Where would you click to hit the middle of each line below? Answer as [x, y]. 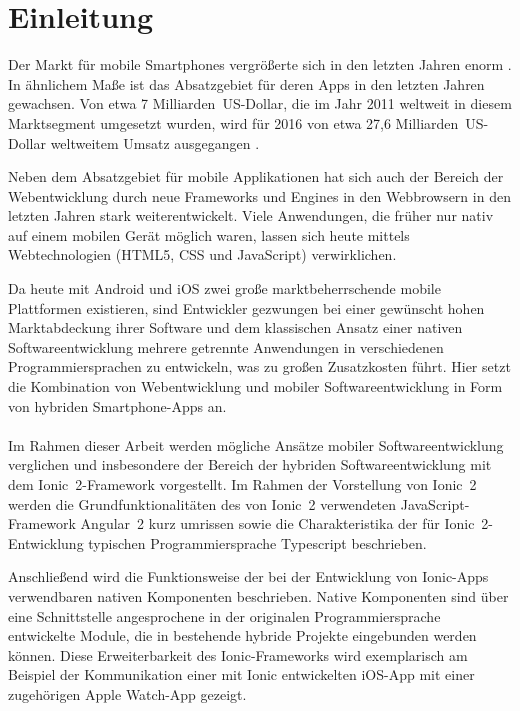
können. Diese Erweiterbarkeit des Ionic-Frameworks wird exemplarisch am [238, 654]
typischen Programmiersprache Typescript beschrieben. [257, 542]
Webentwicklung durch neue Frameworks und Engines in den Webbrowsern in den [259, 195]
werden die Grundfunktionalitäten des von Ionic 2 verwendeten [202, 503]
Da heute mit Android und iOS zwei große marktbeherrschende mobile [224, 288]
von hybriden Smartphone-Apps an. [117, 405]
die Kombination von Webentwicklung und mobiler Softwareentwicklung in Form [255, 386]
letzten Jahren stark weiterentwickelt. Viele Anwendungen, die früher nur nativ [251, 215]
